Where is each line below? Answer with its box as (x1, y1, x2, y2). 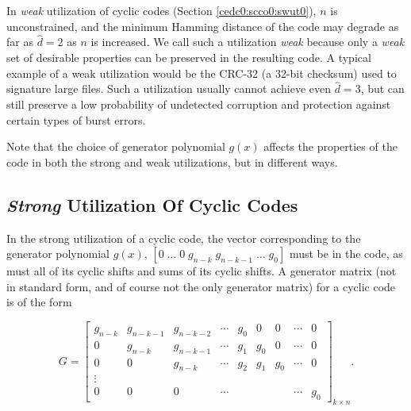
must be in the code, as (289, 245, 403, 262)
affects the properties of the (263, 138, 398, 155)
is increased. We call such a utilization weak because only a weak (90, 33, 405, 50)
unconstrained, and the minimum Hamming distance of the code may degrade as (6, 17, 399, 34)
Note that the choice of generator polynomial (6, 138, 225, 155)
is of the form (6, 294, 72, 310)
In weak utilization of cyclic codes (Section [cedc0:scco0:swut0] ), (6, 2, 317, 18)
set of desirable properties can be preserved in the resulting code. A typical (6, 49, 371, 65)
